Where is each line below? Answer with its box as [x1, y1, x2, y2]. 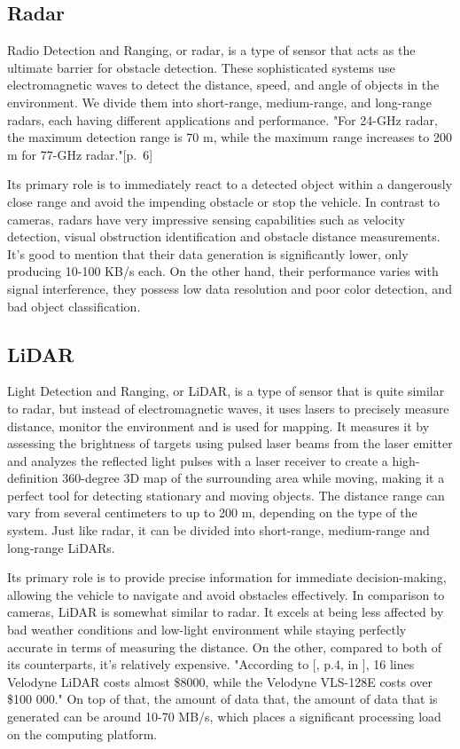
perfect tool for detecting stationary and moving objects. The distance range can [7, 485, 445, 504]
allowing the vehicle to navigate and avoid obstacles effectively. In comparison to [7, 585, 445, 603]
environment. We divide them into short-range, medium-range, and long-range [7, 92, 433, 111]
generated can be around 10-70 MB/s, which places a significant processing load [7, 707, 441, 725]
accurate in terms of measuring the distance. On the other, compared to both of [7, 637, 442, 656]
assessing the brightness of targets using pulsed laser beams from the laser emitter [7, 434, 453, 453]
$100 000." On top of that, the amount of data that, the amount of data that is [7, 690, 438, 708]
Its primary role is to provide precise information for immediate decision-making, [7, 568, 447, 587]
